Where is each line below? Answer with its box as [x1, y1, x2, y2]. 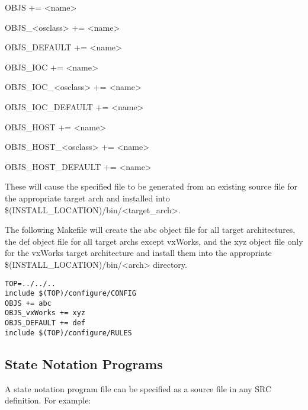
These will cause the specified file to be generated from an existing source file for [5, 180, 297, 193]
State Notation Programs [5, 354, 163, 373]
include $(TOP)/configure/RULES [5, 328, 132, 337]
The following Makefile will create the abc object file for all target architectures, [5, 223, 296, 236]
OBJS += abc [5, 299, 52, 307]
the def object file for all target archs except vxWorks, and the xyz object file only [5, 235, 303, 247]
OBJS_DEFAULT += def [5, 319, 86, 328]
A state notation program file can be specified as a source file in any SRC [5, 382, 272, 395]
